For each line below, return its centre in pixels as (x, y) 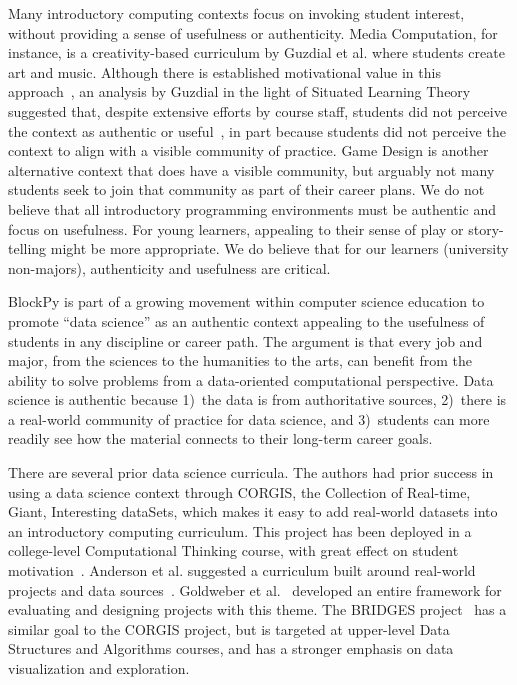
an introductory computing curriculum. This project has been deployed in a (240, 530)
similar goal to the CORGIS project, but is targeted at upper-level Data (229, 628)
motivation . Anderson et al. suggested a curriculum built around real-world (242, 570)
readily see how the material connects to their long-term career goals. (220, 438)
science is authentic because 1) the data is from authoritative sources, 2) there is (257, 399)
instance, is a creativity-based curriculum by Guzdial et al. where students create (256, 52)
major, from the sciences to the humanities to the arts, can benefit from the (240, 360)
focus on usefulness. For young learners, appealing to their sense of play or (236, 228)
